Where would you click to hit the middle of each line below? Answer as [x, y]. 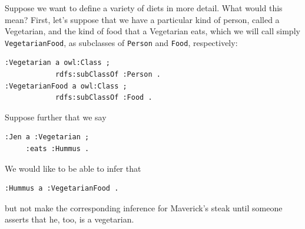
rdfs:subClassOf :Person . [108, 75]
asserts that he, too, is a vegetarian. [69, 219]
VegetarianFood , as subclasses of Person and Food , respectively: [121, 42]
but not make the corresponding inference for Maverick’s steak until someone [144, 207]
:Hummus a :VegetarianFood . [62, 189]
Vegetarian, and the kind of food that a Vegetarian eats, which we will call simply [152, 31]
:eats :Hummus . [57, 149]
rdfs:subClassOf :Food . [104, 98]
